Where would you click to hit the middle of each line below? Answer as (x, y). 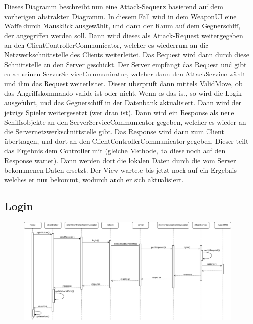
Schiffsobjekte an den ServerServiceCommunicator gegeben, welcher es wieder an (125, 122)
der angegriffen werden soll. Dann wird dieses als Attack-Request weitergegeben (124, 35)
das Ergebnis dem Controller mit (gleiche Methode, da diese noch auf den (115, 150)
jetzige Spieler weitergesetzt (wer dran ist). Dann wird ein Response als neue (119, 112)
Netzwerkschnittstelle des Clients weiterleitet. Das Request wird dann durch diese (127, 54)
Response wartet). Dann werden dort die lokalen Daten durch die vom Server (120, 160)
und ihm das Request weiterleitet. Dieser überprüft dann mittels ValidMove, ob (124, 83)
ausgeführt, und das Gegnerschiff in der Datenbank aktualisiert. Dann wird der (123, 102)
